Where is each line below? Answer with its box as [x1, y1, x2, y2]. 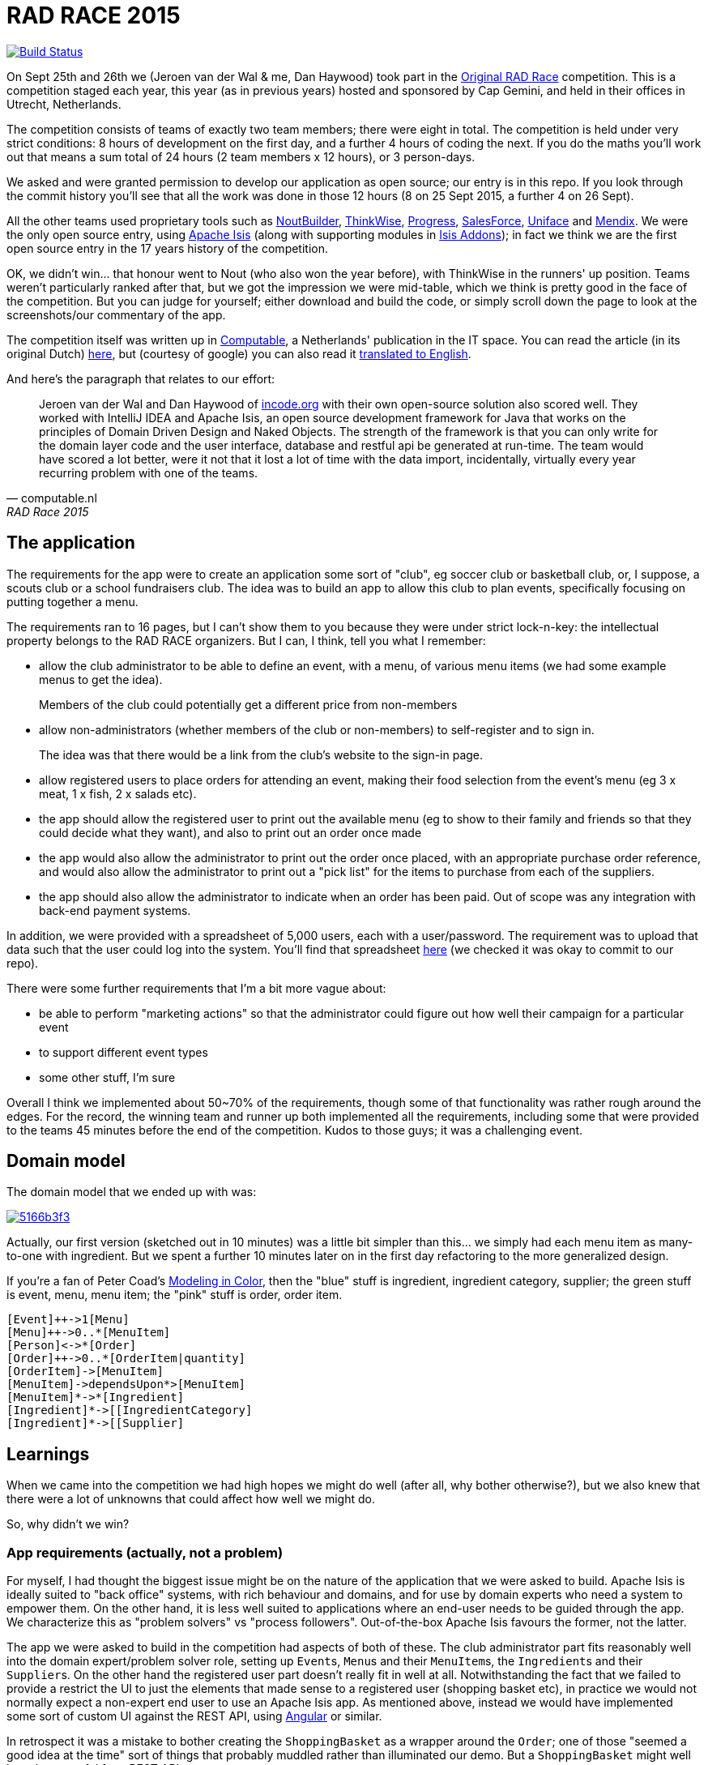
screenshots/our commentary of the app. [6, 307, 226, 322]
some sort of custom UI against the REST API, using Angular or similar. [6, 1709, 382, 1724]
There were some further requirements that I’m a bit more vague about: [6, 981, 386, 995]
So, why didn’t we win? [6, 1517, 130, 1532]
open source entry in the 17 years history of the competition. [6, 241, 329, 255]
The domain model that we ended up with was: [6, 1185, 257, 1199]
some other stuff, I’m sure [39, 1070, 176, 1084]
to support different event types [39, 1045, 208, 1059]
